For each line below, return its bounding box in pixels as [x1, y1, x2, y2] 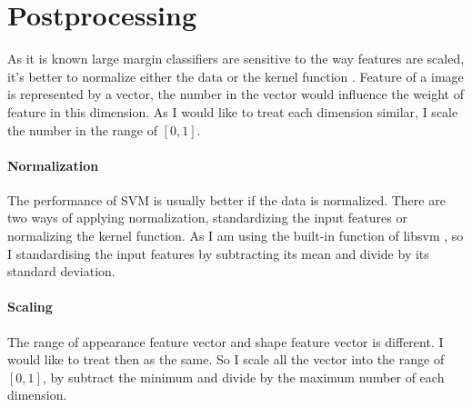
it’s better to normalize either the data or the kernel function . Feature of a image [7, 66, 464, 85]
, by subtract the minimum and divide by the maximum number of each [42, 367, 445, 386]
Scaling [7, 297, 53, 316]
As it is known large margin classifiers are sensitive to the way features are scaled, [7, 49, 465, 68]
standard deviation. [7, 262, 115, 281]
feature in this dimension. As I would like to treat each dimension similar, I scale [7, 102, 458, 121]
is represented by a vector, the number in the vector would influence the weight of [7, 84, 464, 104]
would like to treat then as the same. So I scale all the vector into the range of [7, 350, 445, 369]
